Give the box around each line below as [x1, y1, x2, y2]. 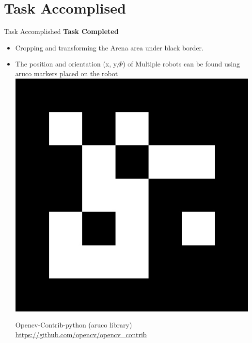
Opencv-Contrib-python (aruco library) [15, 320, 132, 330]
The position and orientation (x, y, [15, 59, 118, 69]
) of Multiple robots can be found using [123, 59, 240, 69]
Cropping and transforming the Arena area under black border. [15, 42, 204, 52]
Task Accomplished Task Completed [4, 26, 119, 36]
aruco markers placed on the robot [15, 68, 118, 78]
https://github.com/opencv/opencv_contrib [15, 329, 147, 339]
